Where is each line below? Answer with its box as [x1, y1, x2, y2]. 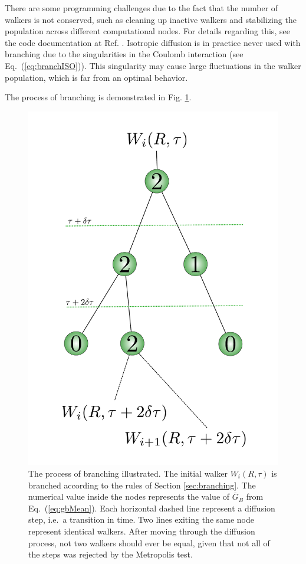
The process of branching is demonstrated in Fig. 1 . [5, 91, 192, 103]
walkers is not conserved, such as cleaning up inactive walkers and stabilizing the [5, 13, 297, 25]
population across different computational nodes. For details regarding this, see [5, 25, 290, 37]
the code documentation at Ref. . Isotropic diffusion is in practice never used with [5, 36, 301, 48]
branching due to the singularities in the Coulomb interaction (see [5, 48, 244, 60]
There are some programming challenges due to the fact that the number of [5, 2, 278, 14]
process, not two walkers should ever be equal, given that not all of [28, 536, 270, 549]
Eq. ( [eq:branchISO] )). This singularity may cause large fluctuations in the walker [5, 59, 301, 71]
